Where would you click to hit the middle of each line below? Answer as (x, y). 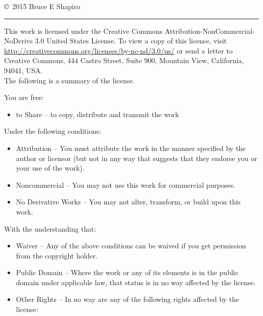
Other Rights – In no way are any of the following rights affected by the (127, 299)
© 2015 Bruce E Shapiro (42, 6)
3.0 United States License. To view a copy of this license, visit (131, 41)
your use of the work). (50, 168)
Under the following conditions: (53, 131)
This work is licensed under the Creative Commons (83, 31)
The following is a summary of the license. (70, 80)
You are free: (24, 97)
